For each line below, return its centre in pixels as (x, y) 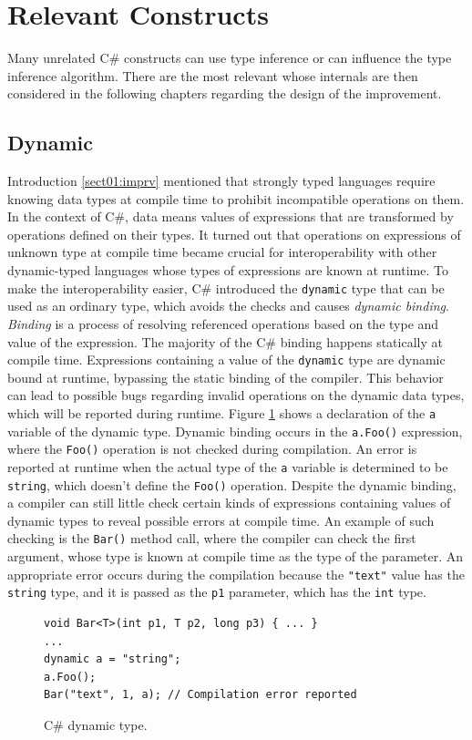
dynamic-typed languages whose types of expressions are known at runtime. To (228, 270)
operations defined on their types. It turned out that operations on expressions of (234, 234)
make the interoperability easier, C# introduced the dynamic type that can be (226, 288)
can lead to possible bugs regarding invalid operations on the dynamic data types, (236, 395)
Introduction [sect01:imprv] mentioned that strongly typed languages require (221, 181)
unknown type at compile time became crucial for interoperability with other (222, 252)
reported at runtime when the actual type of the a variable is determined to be (228, 466)
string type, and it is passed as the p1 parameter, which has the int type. (217, 592)
